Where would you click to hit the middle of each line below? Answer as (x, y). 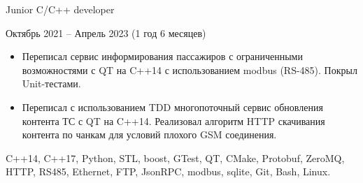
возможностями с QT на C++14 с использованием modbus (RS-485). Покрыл (190, 69)
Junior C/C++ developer (60, 9)
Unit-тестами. (51, 83)
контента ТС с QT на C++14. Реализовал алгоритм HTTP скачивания (173, 120)
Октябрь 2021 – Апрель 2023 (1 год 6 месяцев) (106, 32)
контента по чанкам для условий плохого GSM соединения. (149, 134)
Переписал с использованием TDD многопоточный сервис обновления (172, 107)
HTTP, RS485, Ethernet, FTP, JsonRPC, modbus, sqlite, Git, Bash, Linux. (168, 171)
